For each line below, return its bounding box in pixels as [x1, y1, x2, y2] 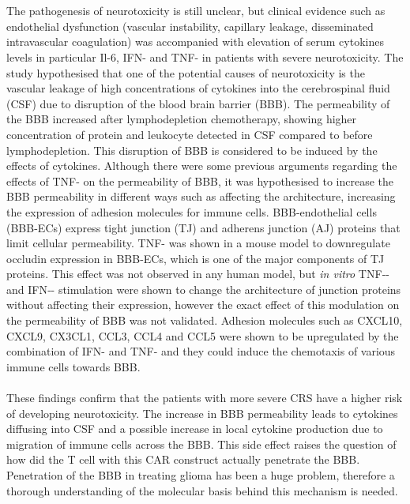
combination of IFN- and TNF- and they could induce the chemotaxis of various [6, 343, 396, 359]
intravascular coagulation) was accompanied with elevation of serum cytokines [6, 33, 384, 50]
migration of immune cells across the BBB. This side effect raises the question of [6, 435, 397, 452]
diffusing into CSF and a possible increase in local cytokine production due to [6, 420, 383, 437]
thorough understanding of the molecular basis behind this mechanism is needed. [6, 482, 398, 498]
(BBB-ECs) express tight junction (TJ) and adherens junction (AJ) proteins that [6, 219, 401, 235]
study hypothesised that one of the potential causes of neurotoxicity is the [6, 64, 365, 81]
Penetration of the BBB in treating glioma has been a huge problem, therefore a [6, 467, 395, 483]
